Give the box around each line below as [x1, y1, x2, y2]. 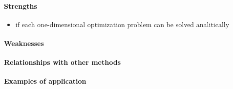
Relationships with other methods [4, 57, 121, 67]
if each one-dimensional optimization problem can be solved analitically [15, 19, 230, 29]
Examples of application [4, 76, 86, 86]
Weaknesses [4, 38, 44, 48]
